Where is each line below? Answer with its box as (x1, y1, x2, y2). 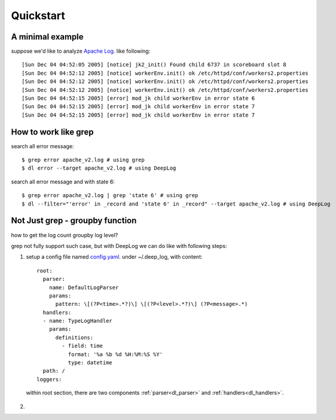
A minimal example (11, 32, 84, 42)
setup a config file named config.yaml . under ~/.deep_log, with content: (26, 253, 203, 260)
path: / (42, 367, 65, 375)
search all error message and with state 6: (11, 178, 115, 185)
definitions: (55, 334, 94, 341)
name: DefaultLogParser (48, 284, 119, 291)
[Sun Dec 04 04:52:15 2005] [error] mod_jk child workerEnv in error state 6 (22, 95, 255, 102)
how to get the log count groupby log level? (11, 231, 118, 238)
